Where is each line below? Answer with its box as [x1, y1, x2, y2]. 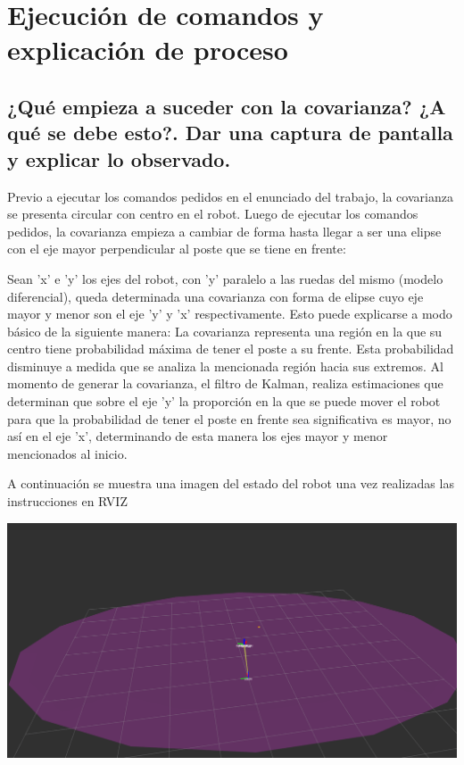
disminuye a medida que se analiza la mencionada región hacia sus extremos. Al [7, 356, 443, 375]
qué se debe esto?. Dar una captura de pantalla [7, 119, 453, 146]
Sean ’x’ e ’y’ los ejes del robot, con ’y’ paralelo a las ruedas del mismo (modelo [7, 269, 443, 287]
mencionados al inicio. [7, 444, 128, 462]
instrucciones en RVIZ [7, 492, 128, 511]
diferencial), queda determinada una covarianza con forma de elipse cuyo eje [7, 287, 424, 305]
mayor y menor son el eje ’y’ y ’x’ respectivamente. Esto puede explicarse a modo [7, 304, 452, 323]
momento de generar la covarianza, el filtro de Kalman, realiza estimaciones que [7, 374, 443, 393]
